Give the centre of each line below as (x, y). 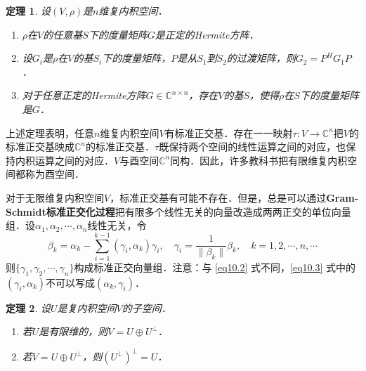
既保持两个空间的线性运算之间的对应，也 (253, 147)
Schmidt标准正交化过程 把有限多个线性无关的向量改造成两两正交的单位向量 (178, 211)
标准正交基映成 (40, 147)
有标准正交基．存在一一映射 (229, 132)
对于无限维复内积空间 (55, 197)
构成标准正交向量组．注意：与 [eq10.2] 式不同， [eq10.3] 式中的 (215, 267)
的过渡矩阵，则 (261, 58)
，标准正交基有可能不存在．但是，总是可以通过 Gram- (234, 197)
